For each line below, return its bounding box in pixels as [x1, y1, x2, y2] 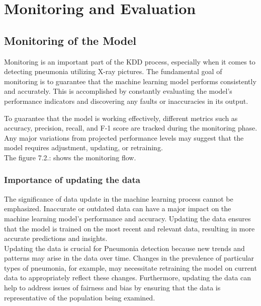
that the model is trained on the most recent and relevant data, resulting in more [4, 223, 255, 233]
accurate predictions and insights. [4, 233, 108, 243]
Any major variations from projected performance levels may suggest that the [4, 132, 244, 143]
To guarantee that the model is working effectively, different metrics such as [4, 112, 238, 123]
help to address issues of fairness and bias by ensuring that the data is [4, 282, 221, 293]
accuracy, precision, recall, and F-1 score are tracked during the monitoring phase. [4, 123, 257, 133]
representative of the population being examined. [4, 292, 155, 302]
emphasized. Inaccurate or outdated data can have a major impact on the [4, 203, 231, 214]
